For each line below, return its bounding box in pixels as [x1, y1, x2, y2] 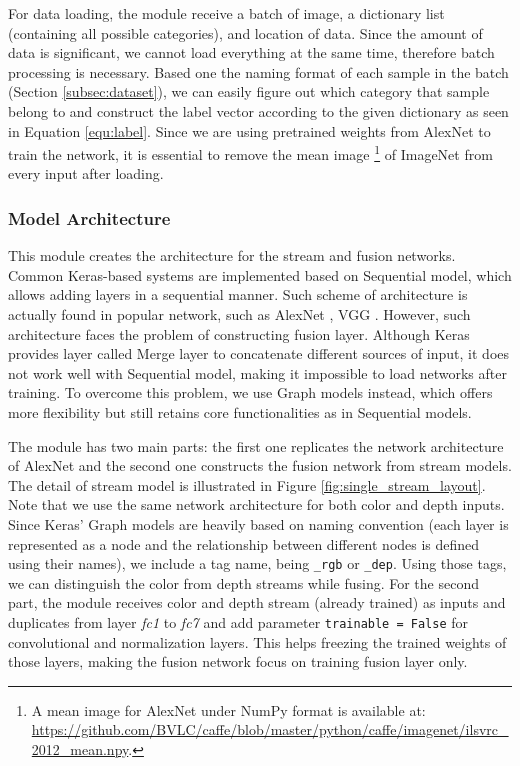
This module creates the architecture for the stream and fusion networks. [8, 245, 456, 266]
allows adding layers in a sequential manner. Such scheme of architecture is [8, 284, 468, 305]
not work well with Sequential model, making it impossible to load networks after [8, 362, 507, 383]
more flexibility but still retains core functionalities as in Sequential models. [8, 401, 472, 422]
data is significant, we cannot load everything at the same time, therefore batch [8, 42, 495, 63]
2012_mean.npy [31, 739, 129, 759]
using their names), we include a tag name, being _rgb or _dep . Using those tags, [8, 553, 507, 574]
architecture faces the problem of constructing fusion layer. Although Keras [8, 323, 470, 344]
